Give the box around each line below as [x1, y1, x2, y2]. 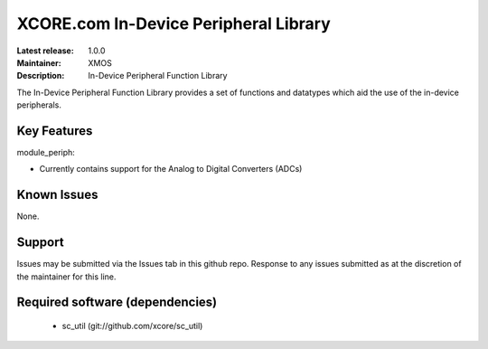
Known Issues [16, 187, 99, 203]
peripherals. [16, 99, 62, 110]
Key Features [16, 123, 93, 138]
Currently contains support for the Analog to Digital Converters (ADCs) [39, 164, 303, 174]
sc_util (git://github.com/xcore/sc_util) [61, 321, 203, 332]
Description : [16, 71, 65, 81]
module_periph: [16, 147, 76, 158]
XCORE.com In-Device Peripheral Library [16, 14, 332, 33]
